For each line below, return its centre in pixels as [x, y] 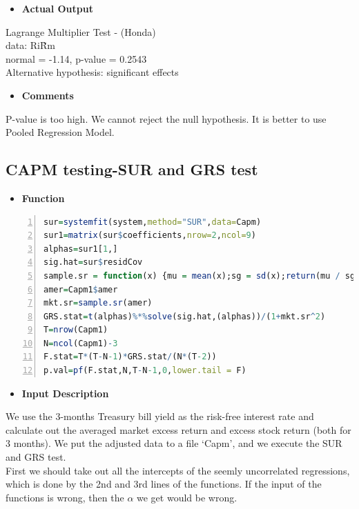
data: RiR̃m [30, 45]
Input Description [65, 393]
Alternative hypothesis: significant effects [92, 72]
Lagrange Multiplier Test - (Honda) [81, 31]
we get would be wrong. [187, 497]
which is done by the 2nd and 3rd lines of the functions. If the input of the [164, 484]
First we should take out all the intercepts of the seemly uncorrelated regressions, [178, 470]
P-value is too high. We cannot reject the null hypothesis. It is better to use [166, 118]
